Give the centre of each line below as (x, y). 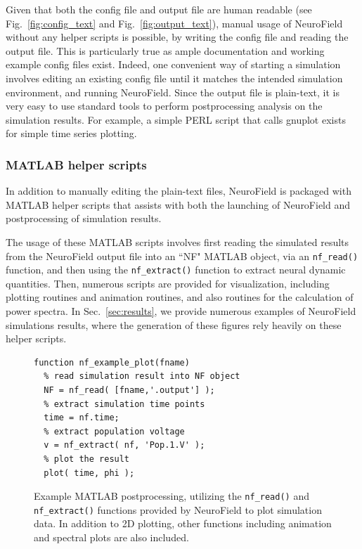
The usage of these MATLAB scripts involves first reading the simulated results (177, 241)
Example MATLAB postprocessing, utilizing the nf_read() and (172, 496)
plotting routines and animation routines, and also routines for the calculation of (180, 297)
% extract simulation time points (124, 404)
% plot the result (87, 459)
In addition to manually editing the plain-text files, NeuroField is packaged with (179, 191)
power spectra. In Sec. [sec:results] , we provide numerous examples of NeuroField (181, 311)
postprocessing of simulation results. (84, 218)
